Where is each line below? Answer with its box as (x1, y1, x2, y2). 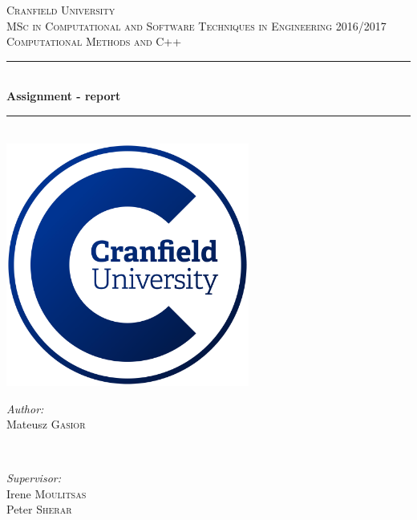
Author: (6, 400, 44, 416)
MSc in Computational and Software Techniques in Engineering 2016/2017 (6, 17, 387, 34)
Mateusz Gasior (6, 416, 86, 433)
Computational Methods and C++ (6, 33, 182, 50)
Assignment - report (6, 87, 121, 104)
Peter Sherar (6, 501, 72, 518)
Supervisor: (6, 469, 61, 486)
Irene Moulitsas (6, 485, 87, 502)
